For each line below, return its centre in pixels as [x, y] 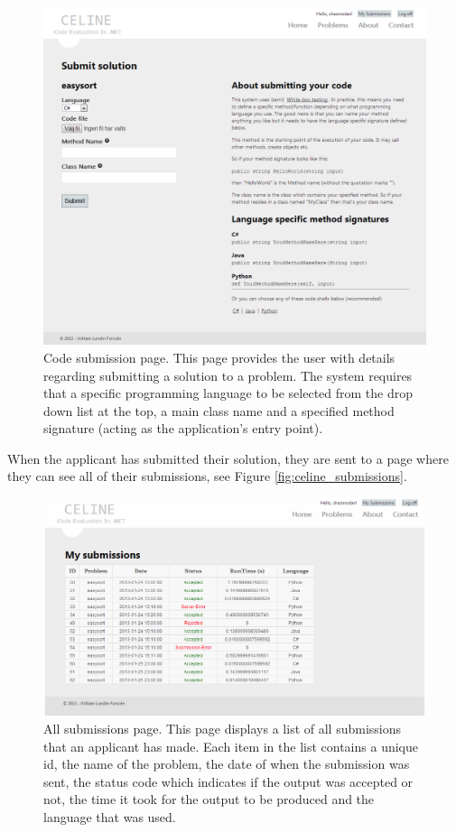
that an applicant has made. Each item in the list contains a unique [231, 746]
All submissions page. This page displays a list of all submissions [223, 729]
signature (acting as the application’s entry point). [183, 428]
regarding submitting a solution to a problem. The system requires [228, 375]
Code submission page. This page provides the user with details [219, 357]
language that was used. [110, 817]
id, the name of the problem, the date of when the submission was [227, 764]
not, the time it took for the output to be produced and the [209, 799]
